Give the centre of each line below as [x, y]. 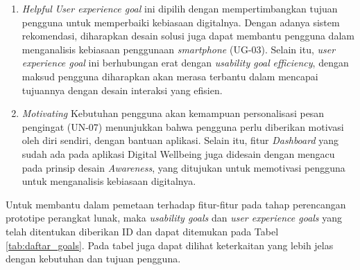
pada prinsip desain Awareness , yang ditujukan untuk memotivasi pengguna [183, 167]
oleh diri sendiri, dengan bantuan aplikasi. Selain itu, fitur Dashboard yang [180, 140]
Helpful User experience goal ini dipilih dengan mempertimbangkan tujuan [180, 8]
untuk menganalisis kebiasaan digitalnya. [109, 181]
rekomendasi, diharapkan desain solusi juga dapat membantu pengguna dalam [188, 36]
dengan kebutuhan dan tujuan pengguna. [93, 259]
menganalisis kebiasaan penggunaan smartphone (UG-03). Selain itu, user [179, 49]
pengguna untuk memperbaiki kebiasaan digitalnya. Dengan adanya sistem [181, 22]
